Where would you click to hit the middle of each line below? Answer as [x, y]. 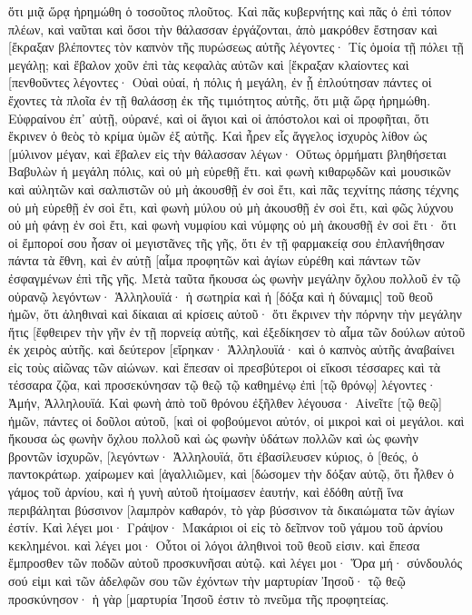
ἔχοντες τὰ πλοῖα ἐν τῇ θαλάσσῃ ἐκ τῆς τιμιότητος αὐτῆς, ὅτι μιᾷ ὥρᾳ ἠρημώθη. [220, 99]
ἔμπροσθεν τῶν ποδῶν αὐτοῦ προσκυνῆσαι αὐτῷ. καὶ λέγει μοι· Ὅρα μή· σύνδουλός [236, 563]
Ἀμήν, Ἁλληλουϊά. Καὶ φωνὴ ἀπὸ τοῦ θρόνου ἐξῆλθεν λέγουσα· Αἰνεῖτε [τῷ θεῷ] [225, 403]
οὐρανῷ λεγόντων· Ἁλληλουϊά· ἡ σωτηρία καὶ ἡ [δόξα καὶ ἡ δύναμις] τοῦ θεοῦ [221, 296]
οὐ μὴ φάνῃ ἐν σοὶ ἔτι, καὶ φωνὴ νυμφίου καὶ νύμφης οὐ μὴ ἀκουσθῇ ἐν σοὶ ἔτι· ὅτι [232, 225]
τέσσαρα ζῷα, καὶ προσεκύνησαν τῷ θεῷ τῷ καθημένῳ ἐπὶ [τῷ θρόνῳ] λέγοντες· [222, 385]
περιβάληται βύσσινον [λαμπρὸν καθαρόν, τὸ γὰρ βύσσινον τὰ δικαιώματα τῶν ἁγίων [231, 509]
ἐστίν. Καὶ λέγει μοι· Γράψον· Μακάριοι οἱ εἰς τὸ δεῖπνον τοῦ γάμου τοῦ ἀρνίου [226, 527]
